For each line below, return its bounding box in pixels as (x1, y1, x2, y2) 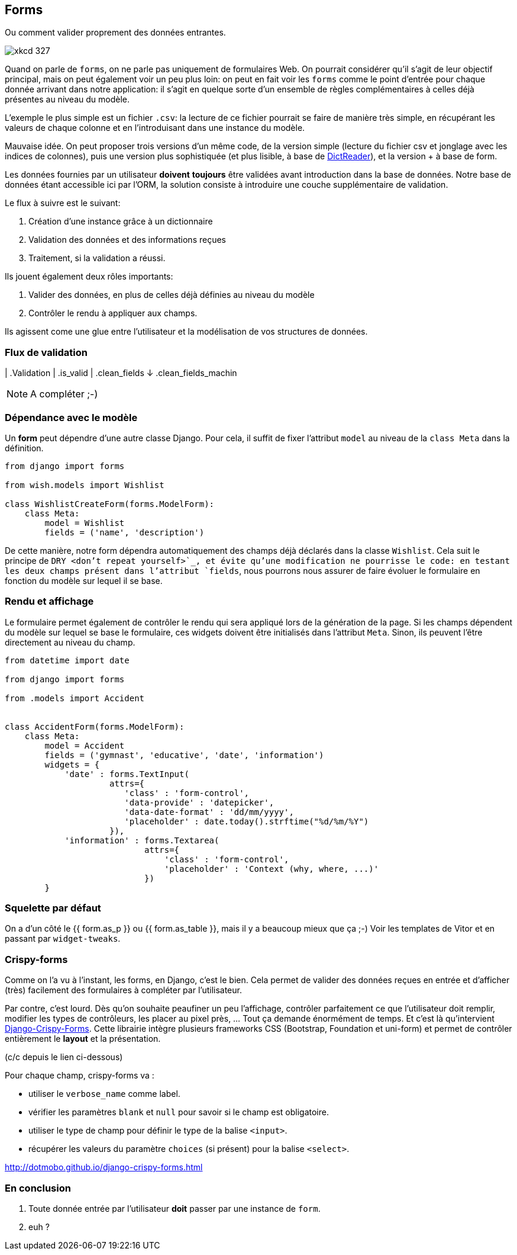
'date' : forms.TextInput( (64, 769, 189, 779)
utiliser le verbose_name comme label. (28, 1089, 180, 1099)
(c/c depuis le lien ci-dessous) (5, 1052, 123, 1063)
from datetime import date (5, 655, 130, 665)
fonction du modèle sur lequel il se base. (5, 575, 163, 586)
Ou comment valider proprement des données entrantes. (5, 27, 226, 38)
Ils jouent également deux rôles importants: (5, 271, 173, 282)
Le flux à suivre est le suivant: (5, 198, 121, 208)
